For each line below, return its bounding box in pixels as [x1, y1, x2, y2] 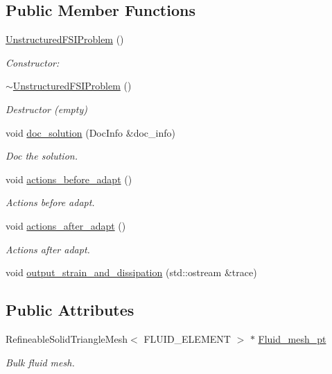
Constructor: [6, 55, 60, 69]
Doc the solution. [6, 148, 78, 163]
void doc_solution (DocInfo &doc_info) [6, 125, 175, 139]
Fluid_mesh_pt [258, 331, 326, 346]
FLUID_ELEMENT [143, 331, 231, 346]
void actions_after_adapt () [6, 218, 126, 232]
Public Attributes [6, 299, 134, 321]
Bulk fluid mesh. [6, 355, 75, 369]
